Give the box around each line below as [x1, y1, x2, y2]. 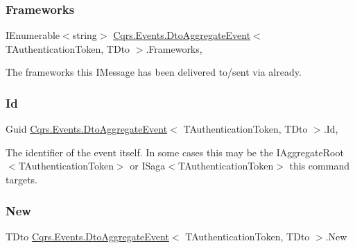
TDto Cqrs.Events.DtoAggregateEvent [6, 229, 169, 243]
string [72, 28, 97, 42]
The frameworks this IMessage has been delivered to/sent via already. [6, 65, 302, 79]
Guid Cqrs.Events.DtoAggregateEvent [6, 122, 168, 136]
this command [289, 158, 349, 173]
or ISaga [130, 158, 166, 173]
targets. [6, 172, 38, 186]
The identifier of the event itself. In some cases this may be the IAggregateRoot [6, 144, 344, 159]
